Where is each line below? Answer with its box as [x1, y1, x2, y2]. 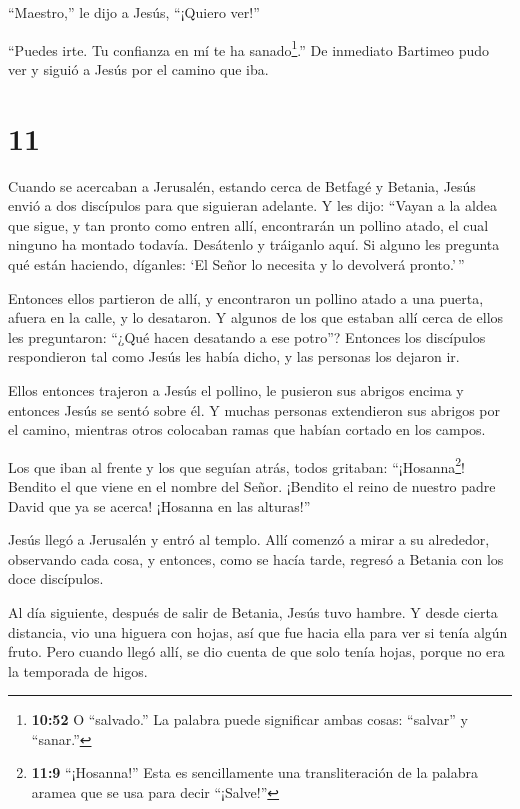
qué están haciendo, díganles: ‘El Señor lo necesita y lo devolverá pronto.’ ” [8, 253, 465, 274]
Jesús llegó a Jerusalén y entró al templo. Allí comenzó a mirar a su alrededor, [8, 529, 490, 550]
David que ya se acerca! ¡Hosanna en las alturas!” [8, 495, 311, 516]
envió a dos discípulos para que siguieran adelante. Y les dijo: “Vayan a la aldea [8, 195, 497, 216]
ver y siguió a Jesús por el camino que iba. [8, 58, 269, 79]
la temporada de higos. [8, 660, 148, 681]
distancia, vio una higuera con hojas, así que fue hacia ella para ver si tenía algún [8, 621, 508, 642]
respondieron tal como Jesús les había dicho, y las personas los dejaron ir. [8, 346, 460, 367]
